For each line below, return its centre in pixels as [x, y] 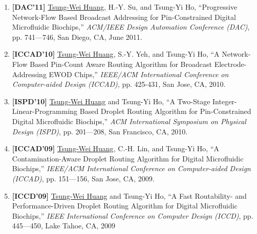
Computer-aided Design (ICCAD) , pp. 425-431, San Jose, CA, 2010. [119, 84]
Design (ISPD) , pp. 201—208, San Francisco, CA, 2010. [100, 131]
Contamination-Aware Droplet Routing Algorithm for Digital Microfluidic [128, 158]
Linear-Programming [45, 111]
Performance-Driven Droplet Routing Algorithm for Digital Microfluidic [125, 206]
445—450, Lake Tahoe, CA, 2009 [64, 226]
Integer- [225, 101]
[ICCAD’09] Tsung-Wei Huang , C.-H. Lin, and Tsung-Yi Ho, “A [116, 148]
